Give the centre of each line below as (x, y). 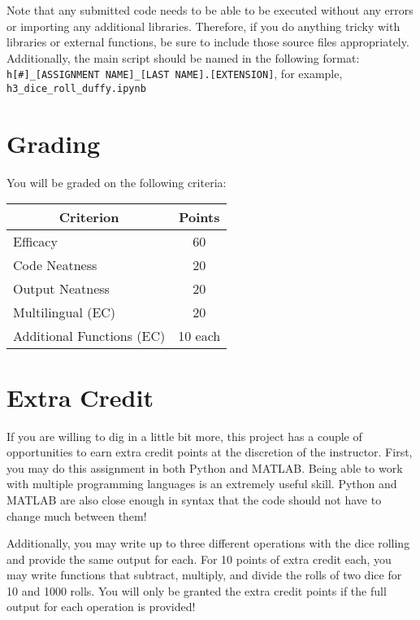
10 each (199, 336)
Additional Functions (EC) (89, 336)
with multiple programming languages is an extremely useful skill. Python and (202, 484)
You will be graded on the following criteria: (117, 182)
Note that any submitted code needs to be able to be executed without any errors (210, 10)
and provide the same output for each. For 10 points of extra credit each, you (199, 559)
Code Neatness (55, 265)
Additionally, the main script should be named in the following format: (183, 57)
